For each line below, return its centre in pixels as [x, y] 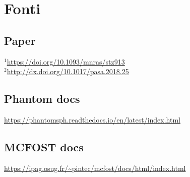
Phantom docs [42, 99]
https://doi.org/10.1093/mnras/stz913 [66, 61]
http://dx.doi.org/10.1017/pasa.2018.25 [68, 71]
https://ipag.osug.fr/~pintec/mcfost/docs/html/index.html [95, 168]
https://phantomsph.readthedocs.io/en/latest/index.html [92, 119]
